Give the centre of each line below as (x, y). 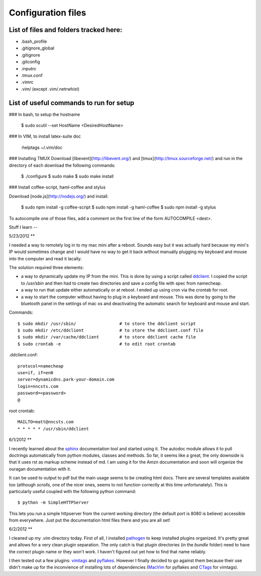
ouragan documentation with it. (40, 469)
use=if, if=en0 (36, 373)
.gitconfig (31, 62)
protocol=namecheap (41, 366)
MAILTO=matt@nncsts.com (46, 422)
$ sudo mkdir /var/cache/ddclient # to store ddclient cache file (107, 337)
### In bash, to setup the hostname (44, 114)
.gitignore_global (38, 48)
